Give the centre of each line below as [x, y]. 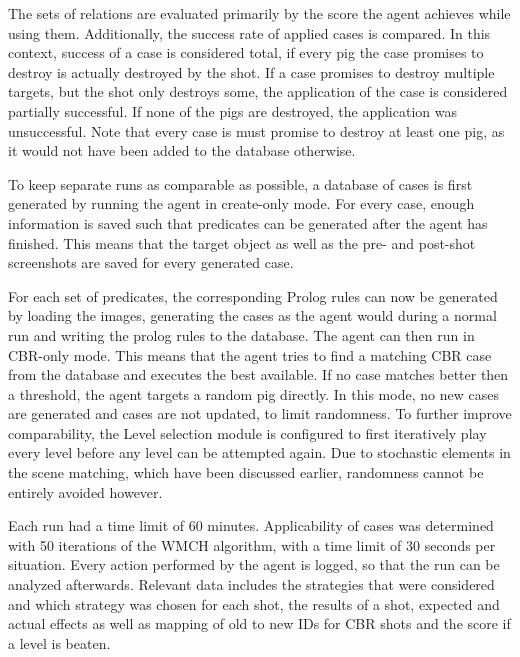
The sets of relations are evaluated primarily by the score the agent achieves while [259, 13]
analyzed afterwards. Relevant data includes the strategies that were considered [251, 584]
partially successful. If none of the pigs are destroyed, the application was [232, 110]
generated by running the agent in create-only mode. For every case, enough [241, 203]
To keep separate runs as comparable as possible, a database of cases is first [240, 183]
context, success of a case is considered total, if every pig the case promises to [246, 52]
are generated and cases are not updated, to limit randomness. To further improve [260, 413]
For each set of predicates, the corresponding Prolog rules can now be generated [253, 295]
